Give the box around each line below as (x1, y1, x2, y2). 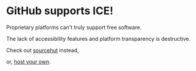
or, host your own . (6, 58, 51, 65)
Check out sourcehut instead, (6, 46, 79, 54)
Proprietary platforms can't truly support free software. (6, 24, 142, 31)
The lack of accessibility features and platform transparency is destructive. (6, 35, 191, 42)
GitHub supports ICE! (6, 4, 114, 18)
